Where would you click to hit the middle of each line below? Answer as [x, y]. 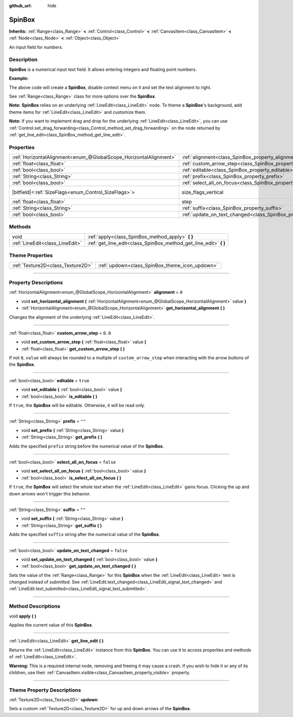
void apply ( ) [23, 616]
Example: [19, 79]
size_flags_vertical [202, 192]
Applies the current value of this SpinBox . [51, 625]
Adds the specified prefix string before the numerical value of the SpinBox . [87, 446]
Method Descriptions [35, 606]
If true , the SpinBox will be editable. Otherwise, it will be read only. [77, 406]
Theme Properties [31, 255]
